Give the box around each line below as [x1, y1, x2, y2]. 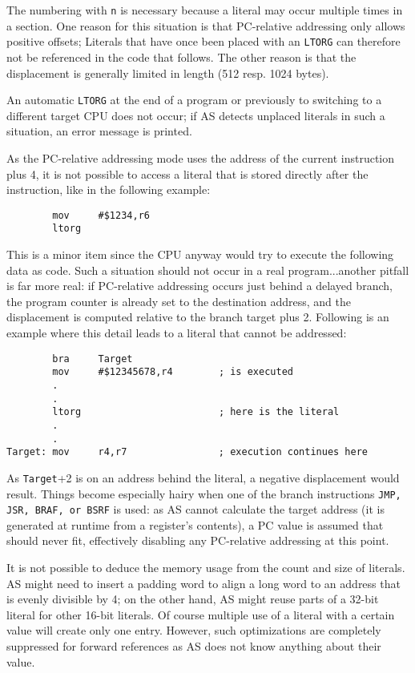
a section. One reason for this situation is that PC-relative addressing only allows [6, 17, 405, 34]
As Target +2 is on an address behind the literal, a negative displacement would [6, 469, 400, 486]
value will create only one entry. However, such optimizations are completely [6, 622, 381, 639]
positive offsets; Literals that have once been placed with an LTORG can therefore [6, 33, 401, 50]
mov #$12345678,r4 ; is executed [52, 366, 293, 378]
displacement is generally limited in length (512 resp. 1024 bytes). [6, 64, 329, 81]
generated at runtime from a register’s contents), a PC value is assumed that [6, 516, 384, 533]
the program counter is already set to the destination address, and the [6, 292, 351, 309]
